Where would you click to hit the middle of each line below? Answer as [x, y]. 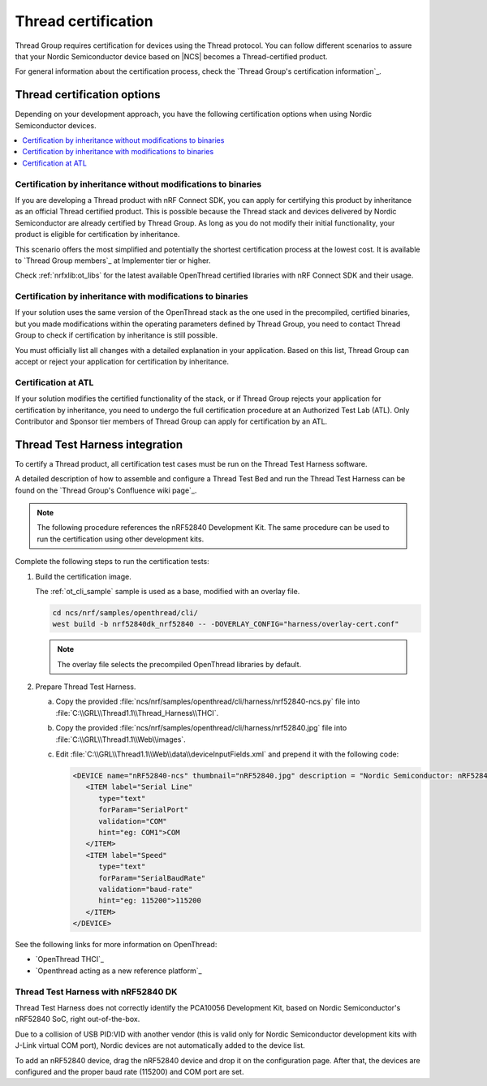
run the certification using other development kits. [121, 539]
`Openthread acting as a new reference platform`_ [119, 971]
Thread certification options [88, 95]
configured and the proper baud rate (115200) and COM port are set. [129, 1071]
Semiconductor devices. [56, 125]
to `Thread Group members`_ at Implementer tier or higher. [113, 261]
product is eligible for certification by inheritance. [97, 235]
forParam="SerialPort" [144, 810]
